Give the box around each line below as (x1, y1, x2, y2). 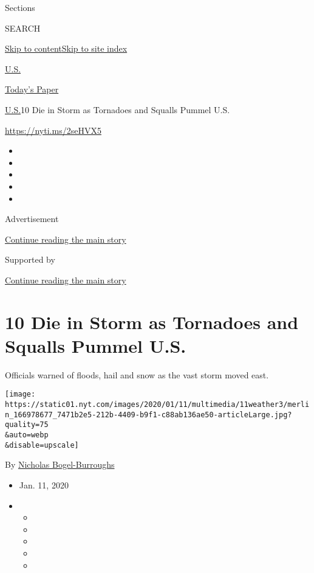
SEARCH (5, 21, 41, 34)
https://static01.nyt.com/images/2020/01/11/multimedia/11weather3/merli (5, 400, 310, 409)
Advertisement (5, 212, 59, 225)
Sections (5, 1, 35, 13)
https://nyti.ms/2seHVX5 (5, 123, 101, 136)
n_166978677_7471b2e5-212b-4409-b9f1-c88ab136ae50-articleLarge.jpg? (5, 410, 292, 419)
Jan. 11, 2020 (19, 478, 69, 491)
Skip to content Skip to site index (5, 42, 128, 55)
